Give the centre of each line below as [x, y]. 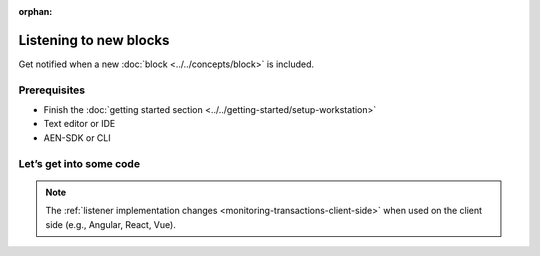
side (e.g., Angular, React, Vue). [111, 224]
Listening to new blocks [94, 40]
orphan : [35, 11]
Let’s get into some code [79, 163]
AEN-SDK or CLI [77, 137]
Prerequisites [51, 90]
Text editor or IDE [79, 124]
